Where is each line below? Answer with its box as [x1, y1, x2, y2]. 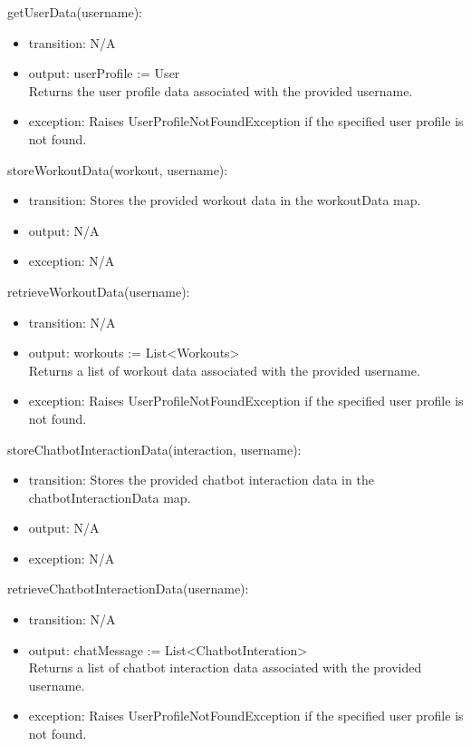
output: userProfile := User [28, 64, 180, 83]
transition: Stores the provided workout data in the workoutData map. [28, 191, 421, 210]
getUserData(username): [7, 3, 142, 21]
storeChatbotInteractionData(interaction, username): [7, 439, 302, 458]
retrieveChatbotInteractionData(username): [7, 579, 249, 598]
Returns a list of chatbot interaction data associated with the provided [28, 658, 422, 677]
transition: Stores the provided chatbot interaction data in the [28, 470, 374, 489]
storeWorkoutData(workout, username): [7, 160, 228, 179]
